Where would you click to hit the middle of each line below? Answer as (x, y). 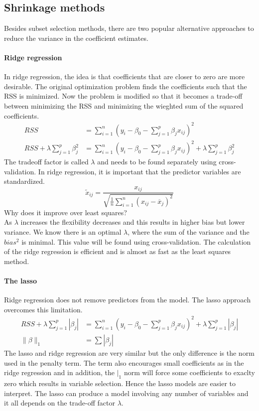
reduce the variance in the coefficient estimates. (76, 38)
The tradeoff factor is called (46, 162)
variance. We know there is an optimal (63, 232)
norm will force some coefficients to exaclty (189, 372)
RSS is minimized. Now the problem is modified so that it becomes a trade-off (123, 96)
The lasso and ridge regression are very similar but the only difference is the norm (129, 352)
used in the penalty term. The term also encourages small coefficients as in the (124, 362)
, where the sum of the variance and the (189, 232)
